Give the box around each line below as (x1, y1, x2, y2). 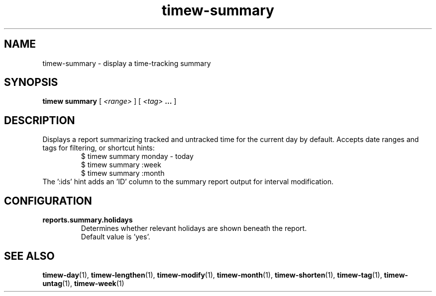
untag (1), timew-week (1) (42, 279, 124, 288)
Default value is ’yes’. (81, 232, 150, 241)
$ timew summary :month (81, 169, 165, 178)
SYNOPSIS (4, 76, 58, 89)
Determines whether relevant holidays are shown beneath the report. (81, 224, 307, 233)
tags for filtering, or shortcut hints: (42, 144, 155, 152)
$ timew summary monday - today (81, 152, 194, 161)
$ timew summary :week (81, 160, 161, 169)
